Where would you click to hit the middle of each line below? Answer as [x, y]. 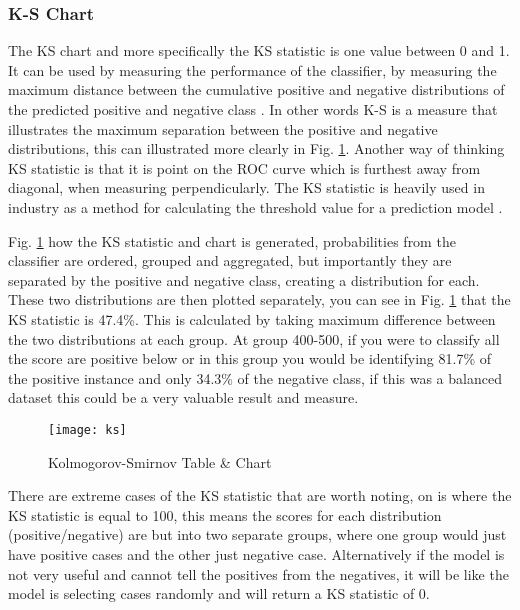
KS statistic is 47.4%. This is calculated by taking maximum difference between [252, 318]
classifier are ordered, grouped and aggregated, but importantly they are [230, 260]
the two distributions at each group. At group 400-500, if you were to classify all [254, 338]
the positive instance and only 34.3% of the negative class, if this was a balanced [255, 377]
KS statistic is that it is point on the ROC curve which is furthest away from [244, 167]
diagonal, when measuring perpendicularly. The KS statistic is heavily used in [246, 187]
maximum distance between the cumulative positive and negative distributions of [256, 89]
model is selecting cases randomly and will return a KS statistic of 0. [219, 593]
